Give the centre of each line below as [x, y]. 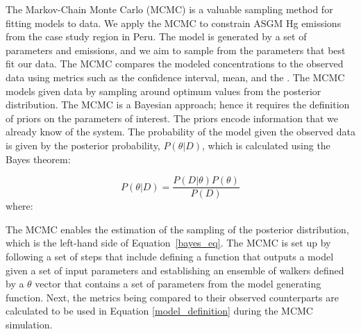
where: [19, 206]
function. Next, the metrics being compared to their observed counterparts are [173, 297]
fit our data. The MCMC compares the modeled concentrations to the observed [175, 64]
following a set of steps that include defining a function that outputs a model [170, 256]
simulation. [29, 324]
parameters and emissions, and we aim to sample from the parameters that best [176, 50]
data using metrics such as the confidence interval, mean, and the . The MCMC [175, 77]
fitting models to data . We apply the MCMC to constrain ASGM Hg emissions [174, 23]
